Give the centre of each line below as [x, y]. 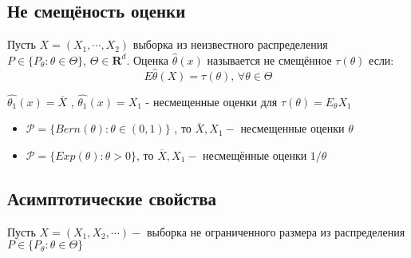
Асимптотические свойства [112, 198]
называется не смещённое [269, 60]
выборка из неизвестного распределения [230, 44]
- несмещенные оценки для [211, 101]
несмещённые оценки [255, 155]
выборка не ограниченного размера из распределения [276, 231]
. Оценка [148, 60]
